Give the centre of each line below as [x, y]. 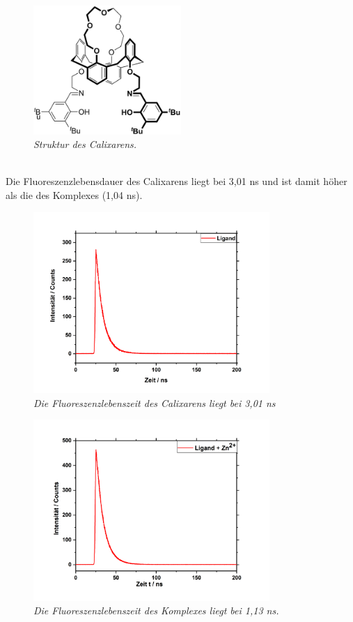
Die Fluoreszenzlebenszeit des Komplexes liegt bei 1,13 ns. [156, 610]
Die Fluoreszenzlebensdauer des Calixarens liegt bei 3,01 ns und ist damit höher [176, 181]
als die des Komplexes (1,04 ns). [74, 195]
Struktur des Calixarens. [85, 144]
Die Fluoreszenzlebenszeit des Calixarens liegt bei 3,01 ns [155, 402]
